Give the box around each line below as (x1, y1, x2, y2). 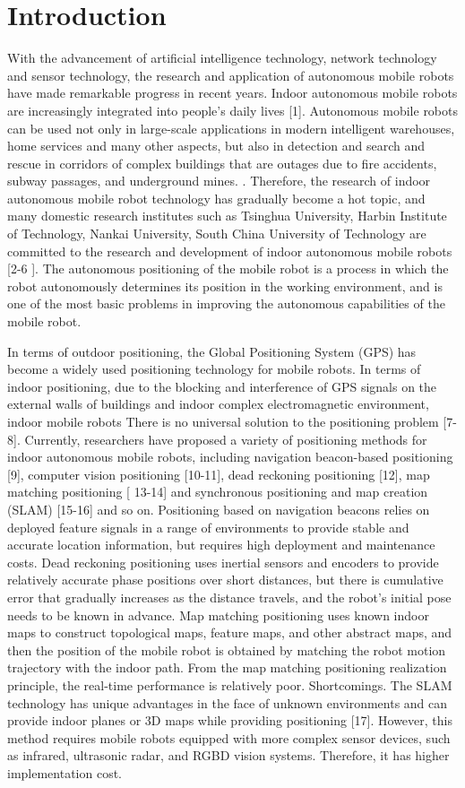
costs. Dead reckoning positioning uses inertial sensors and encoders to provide (7, 552, 439, 571)
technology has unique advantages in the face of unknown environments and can (7, 693, 448, 712)
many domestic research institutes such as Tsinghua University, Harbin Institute (7, 206, 447, 225)
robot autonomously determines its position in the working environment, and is (7, 276, 443, 295)
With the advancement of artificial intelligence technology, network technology (7, 48, 437, 67)
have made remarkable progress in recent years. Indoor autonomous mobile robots (7, 83, 458, 102)
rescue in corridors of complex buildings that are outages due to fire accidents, (7, 153, 437, 172)
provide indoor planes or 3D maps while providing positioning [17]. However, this (7, 711, 452, 730)
